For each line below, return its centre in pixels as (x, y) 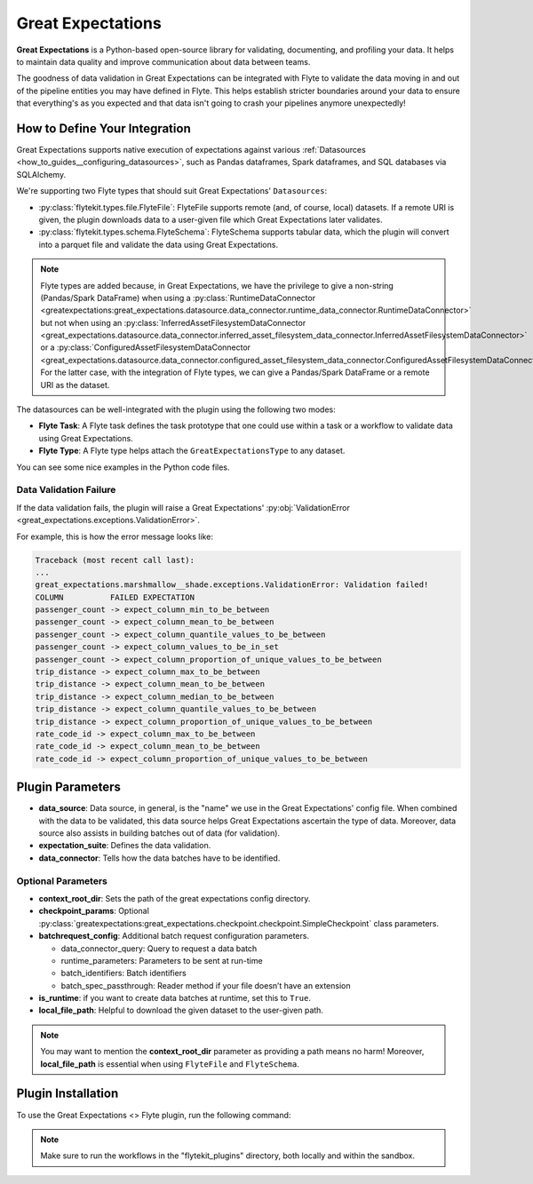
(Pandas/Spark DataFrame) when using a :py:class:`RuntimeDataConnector (178, 298)
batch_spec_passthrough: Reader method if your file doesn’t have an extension (206, 985)
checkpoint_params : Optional (94, 911)
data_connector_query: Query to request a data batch (159, 948)
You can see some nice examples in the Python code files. (123, 467)
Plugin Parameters (69, 787)
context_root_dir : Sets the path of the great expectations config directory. (175, 898)
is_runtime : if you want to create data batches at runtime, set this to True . (175, 998)
